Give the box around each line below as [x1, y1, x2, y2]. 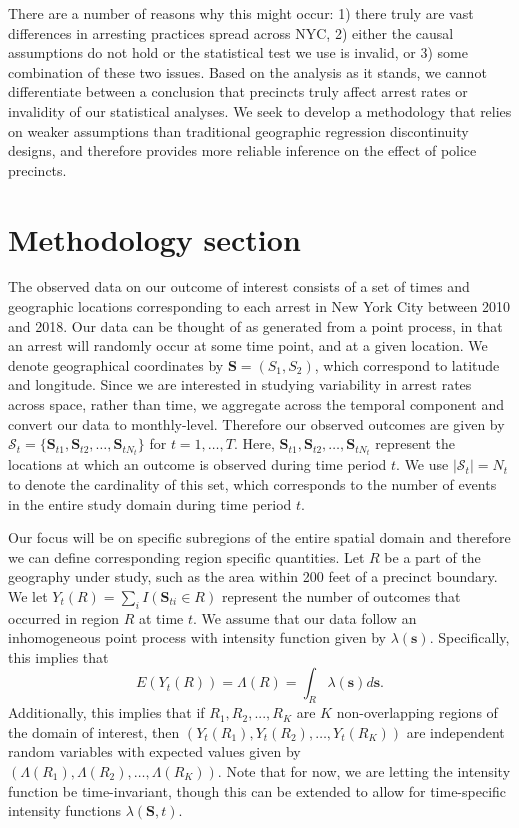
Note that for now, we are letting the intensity [226, 761, 511, 782]
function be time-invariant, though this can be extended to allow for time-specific [8, 780, 507, 801]
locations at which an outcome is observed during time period [8, 454, 387, 475]
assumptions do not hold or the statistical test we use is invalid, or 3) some [8, 42, 468, 63]
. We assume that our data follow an [193, 607, 417, 628]
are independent [406, 721, 505, 742]
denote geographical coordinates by [8, 354, 224, 375]
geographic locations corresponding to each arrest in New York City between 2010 [8, 296, 511, 317]
